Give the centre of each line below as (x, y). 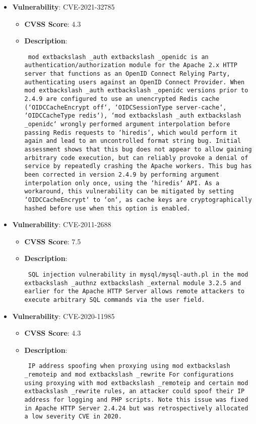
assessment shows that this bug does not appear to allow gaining (138, 149)
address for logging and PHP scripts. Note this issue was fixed (136, 400)
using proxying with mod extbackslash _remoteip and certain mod (136, 383)
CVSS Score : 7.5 (53, 241)
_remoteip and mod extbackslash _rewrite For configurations (129, 375)
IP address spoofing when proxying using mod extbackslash (129, 366)
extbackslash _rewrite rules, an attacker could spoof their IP (135, 391)
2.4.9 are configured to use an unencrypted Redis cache (122, 99)
